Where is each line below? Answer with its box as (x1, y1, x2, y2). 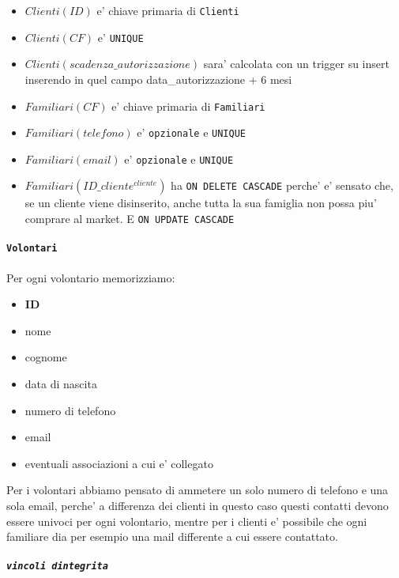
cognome (24, 349, 67, 365)
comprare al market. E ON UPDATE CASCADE (24, 210, 235, 227)
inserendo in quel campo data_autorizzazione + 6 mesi (24, 70, 292, 87)
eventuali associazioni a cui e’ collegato (24, 455, 213, 471)
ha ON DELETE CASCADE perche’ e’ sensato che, (171, 177, 393, 194)
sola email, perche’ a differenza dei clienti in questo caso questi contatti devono (6, 497, 389, 513)
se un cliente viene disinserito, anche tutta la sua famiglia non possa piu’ (24, 195, 377, 211)
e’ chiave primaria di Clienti (96, 2, 239, 18)
